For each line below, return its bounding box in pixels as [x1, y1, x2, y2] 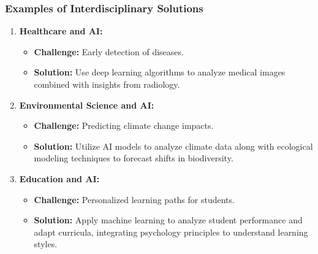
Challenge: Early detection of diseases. [34, 45, 184, 58]
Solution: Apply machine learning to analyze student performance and [34, 214, 303, 226]
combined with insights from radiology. [34, 78, 180, 90]
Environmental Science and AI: [19, 98, 154, 111]
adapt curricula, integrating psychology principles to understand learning [34, 225, 308, 238]
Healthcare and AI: [19, 25, 103, 37]
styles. [34, 237, 58, 250]
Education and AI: [19, 172, 100, 185]
